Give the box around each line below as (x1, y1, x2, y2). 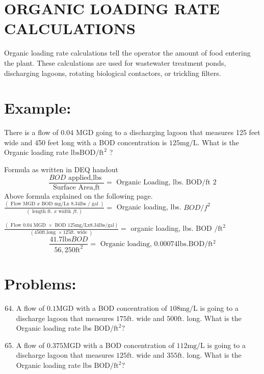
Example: (4, 97, 71, 118)
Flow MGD (10, 201, 36, 207)
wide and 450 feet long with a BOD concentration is (4, 137, 167, 147)
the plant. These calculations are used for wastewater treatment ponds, (4, 57, 226, 68)
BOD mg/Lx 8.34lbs (41, 201, 86, 207)
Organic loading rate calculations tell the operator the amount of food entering (4, 47, 251, 58)
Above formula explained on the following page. (4, 190, 153, 201)
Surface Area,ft (53, 183, 100, 191)
